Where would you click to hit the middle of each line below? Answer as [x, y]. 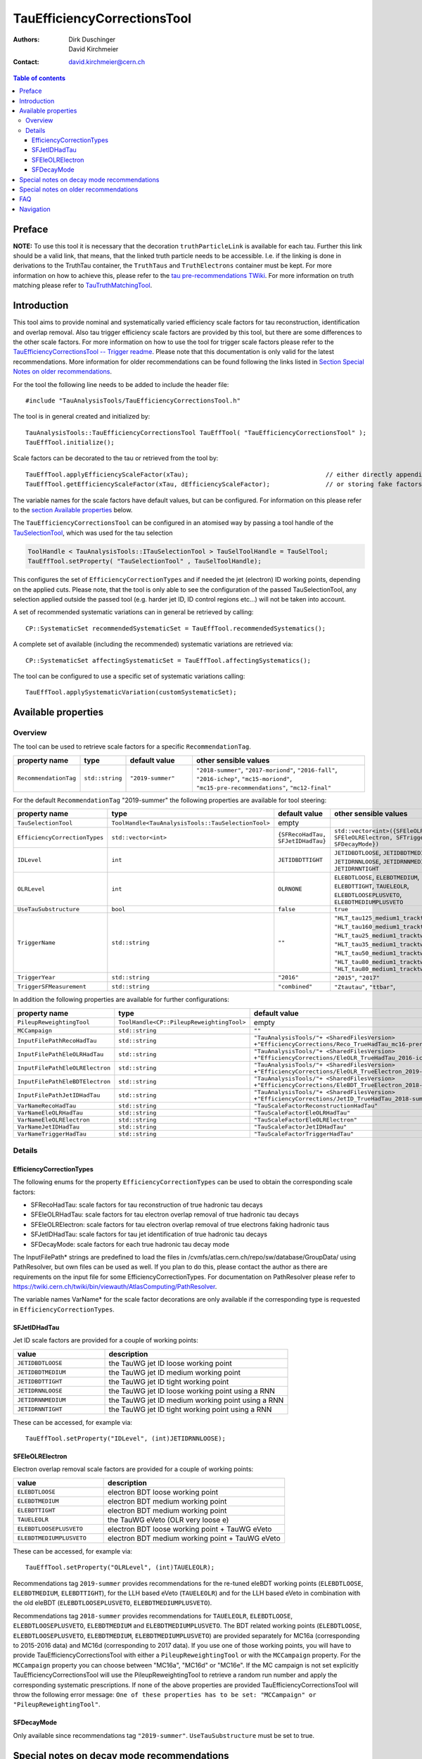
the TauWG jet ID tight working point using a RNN [190, 1409]
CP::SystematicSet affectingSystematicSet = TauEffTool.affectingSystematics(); [168, 660]
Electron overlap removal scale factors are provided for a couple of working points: [133, 1469]
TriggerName [36, 943]
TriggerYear [36, 977]
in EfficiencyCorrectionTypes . [64, 1309]
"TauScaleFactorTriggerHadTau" [304, 1134]
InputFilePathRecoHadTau [57, 1041]
